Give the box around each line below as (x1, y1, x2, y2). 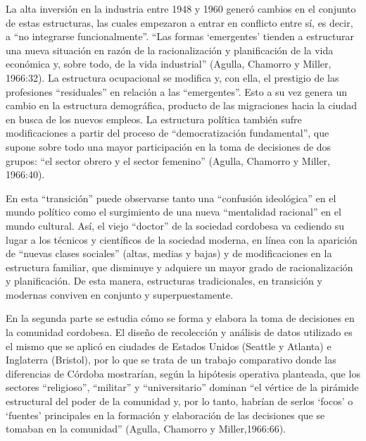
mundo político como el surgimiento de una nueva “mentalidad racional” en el (6, 204, 341, 219)
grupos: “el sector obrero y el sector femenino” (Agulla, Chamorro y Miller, (6, 153, 330, 168)
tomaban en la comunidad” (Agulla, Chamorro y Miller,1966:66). (6, 421, 286, 436)
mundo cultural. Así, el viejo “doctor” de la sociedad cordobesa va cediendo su (6, 218, 345, 232)
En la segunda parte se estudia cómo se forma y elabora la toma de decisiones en (6, 311, 355, 325)
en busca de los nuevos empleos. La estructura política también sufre (6, 111, 302, 126)
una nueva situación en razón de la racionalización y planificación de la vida (6, 42, 334, 57)
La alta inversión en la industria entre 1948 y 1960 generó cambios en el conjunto (6, 1, 356, 15)
